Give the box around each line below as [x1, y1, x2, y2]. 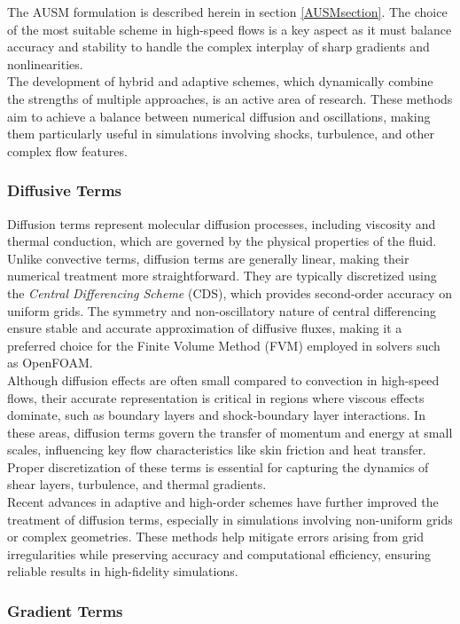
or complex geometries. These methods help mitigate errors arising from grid [7, 527, 425, 546]
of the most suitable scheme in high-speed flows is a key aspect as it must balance [7, 20, 452, 38]
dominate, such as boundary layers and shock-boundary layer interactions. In [7, 406, 425, 424]
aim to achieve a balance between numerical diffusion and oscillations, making [7, 107, 431, 125]
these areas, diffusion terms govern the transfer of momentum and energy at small [7, 423, 453, 441]
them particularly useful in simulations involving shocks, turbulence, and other [7, 124, 435, 143]
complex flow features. [7, 141, 128, 160]
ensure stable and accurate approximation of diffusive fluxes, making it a [7, 319, 402, 337]
